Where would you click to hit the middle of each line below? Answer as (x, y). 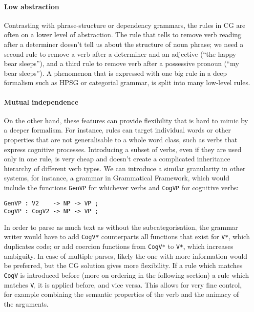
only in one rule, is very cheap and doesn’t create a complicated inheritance (117, 159)
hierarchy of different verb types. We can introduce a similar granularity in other (125, 168)
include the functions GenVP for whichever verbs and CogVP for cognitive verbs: (121, 187)
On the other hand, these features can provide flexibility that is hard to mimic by (126, 120)
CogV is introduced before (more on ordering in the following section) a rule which (127, 275)
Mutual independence (41, 101)
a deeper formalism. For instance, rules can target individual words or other (117, 130)
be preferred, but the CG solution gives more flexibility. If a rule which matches (123, 265)
